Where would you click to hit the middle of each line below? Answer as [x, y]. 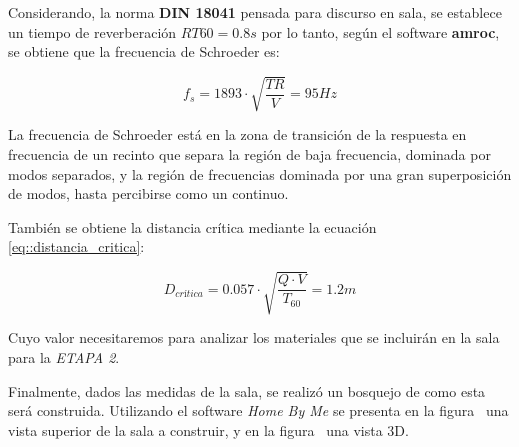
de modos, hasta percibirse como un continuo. [148, 193]
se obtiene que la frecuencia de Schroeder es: [144, 51]
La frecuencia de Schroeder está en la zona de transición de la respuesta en [237, 134]
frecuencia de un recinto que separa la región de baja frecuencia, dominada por [249, 153]
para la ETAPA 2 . [64, 357]
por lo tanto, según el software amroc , [380, 31]
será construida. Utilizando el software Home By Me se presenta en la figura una [258, 410]
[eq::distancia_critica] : [76, 246]
